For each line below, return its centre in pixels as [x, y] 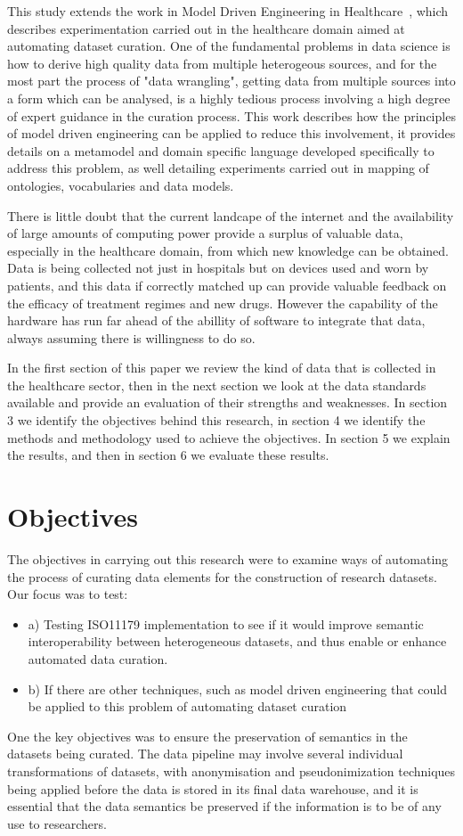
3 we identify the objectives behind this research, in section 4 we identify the [216, 420]
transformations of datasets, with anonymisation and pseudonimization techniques [231, 770]
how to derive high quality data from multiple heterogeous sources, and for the [222, 63]
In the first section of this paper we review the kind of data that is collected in [222, 368]
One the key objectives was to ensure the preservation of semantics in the [207, 736]
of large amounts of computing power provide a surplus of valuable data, [205, 233]
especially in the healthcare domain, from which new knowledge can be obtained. [228, 250]
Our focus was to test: [68, 594]
